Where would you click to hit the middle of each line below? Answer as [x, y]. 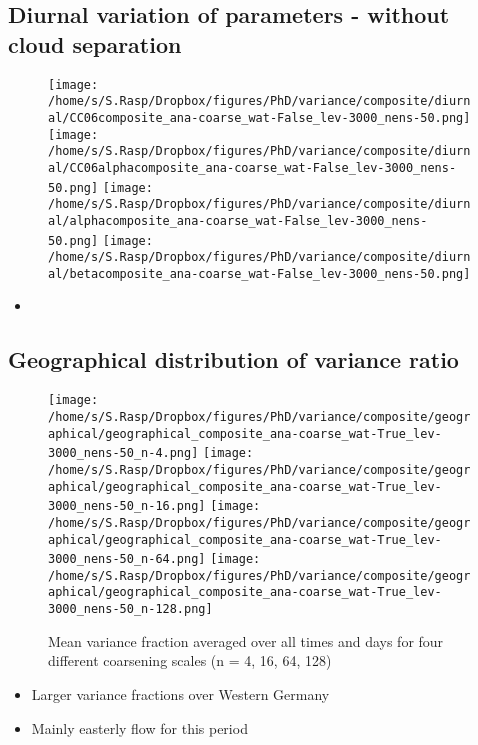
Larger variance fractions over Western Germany [180, 693]
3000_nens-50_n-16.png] [127, 506]
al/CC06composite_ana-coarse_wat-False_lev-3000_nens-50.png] [259, 117]
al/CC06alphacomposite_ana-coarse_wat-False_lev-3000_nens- [252, 167]
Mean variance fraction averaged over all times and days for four [246, 640]
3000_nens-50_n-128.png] [130, 609]
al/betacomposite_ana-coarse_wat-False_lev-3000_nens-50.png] [259, 273]
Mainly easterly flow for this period [139, 727]
